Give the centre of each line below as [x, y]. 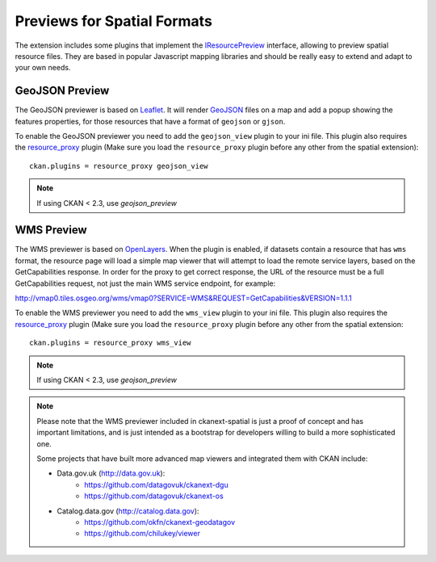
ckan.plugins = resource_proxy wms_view [110, 343]
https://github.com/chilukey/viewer [143, 534]
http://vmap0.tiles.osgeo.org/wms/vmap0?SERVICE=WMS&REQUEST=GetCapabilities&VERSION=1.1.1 [183, 298]
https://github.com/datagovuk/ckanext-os [154, 496]
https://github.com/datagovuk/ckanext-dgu [157, 484]
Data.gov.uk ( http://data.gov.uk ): [111, 473]
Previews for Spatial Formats [114, 21]
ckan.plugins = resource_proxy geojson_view [119, 166]
